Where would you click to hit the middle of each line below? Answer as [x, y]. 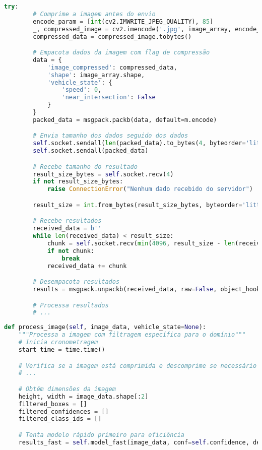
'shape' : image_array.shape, [96, 75]
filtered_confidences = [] [63, 411]
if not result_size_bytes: [78, 182]
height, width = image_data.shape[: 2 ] [83, 396]
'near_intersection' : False [109, 98]
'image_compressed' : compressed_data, [112, 67]
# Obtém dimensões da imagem [67, 389]
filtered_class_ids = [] [60, 419]
